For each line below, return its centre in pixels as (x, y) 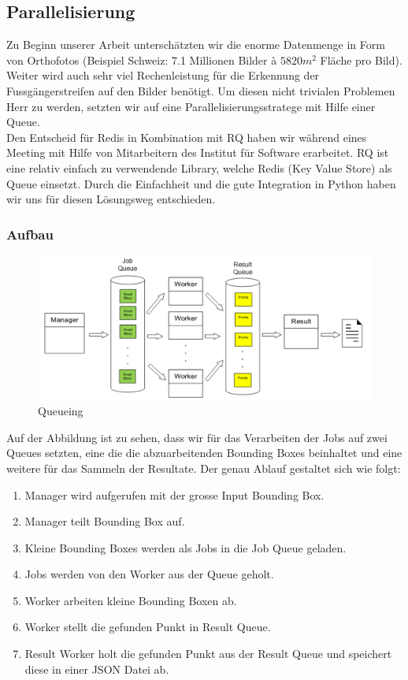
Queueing (61, 411)
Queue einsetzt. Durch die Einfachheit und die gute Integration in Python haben (201, 183)
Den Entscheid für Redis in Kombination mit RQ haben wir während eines (187, 137)
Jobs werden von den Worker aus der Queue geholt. (149, 574)
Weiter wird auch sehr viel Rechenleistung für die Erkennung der (163, 75)
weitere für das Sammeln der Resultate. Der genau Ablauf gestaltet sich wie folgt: (204, 468)
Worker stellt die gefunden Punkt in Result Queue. (148, 627)
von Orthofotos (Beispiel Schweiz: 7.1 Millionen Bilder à (142, 59)
